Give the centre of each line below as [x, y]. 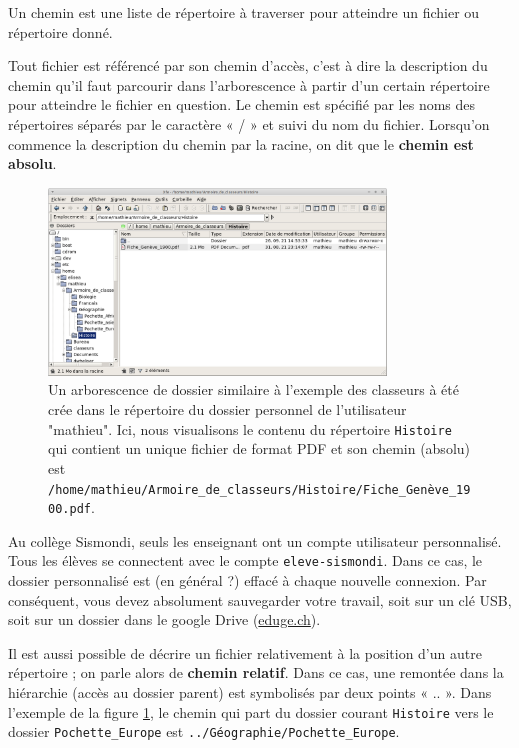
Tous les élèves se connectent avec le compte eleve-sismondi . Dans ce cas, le [245, 560]
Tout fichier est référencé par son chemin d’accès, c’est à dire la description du [248, 65]
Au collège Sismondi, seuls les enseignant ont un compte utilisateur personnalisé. [255, 540]
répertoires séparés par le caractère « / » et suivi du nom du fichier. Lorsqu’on [249, 123]
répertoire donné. [60, 31]
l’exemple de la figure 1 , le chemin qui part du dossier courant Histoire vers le [251, 711]
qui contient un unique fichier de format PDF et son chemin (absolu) [259, 448]
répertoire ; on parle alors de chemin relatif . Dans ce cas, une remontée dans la [256, 672]
